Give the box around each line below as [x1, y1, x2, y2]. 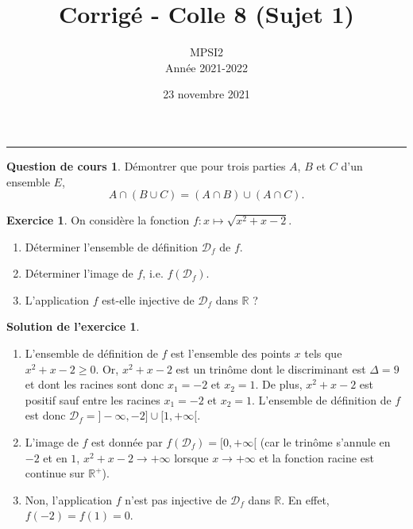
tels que [304, 345, 342, 362]
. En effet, [281, 491, 330, 508]
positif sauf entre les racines [25, 391, 160, 408]
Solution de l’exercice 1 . [6, 318, 140, 335]
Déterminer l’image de [25, 265, 133, 282]
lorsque [174, 449, 209, 466]
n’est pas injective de [125, 491, 227, 508]
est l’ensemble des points [171, 345, 291, 362]
